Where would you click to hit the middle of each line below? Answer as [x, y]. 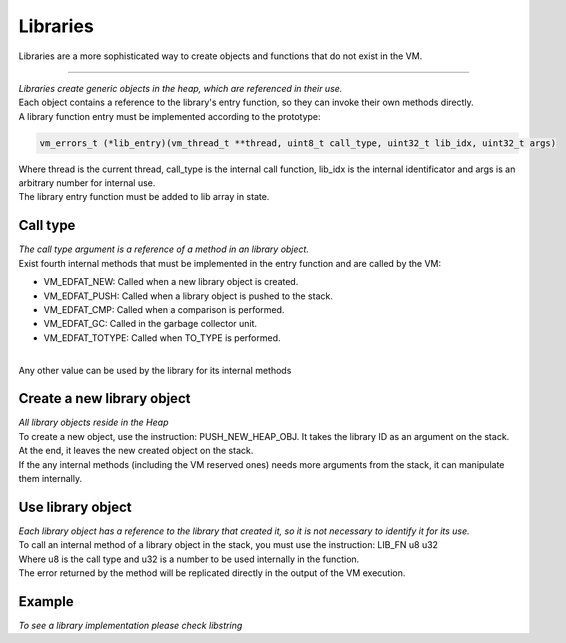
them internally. [50, 478]
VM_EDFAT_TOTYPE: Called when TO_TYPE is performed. [162, 337]
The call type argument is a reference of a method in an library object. [164, 249]
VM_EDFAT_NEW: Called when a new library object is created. [171, 282]
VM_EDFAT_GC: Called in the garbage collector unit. [150, 324]
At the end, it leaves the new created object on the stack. [136, 451]
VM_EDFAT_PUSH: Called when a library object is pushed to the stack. [188, 296]
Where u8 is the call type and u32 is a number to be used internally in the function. [189, 559]
